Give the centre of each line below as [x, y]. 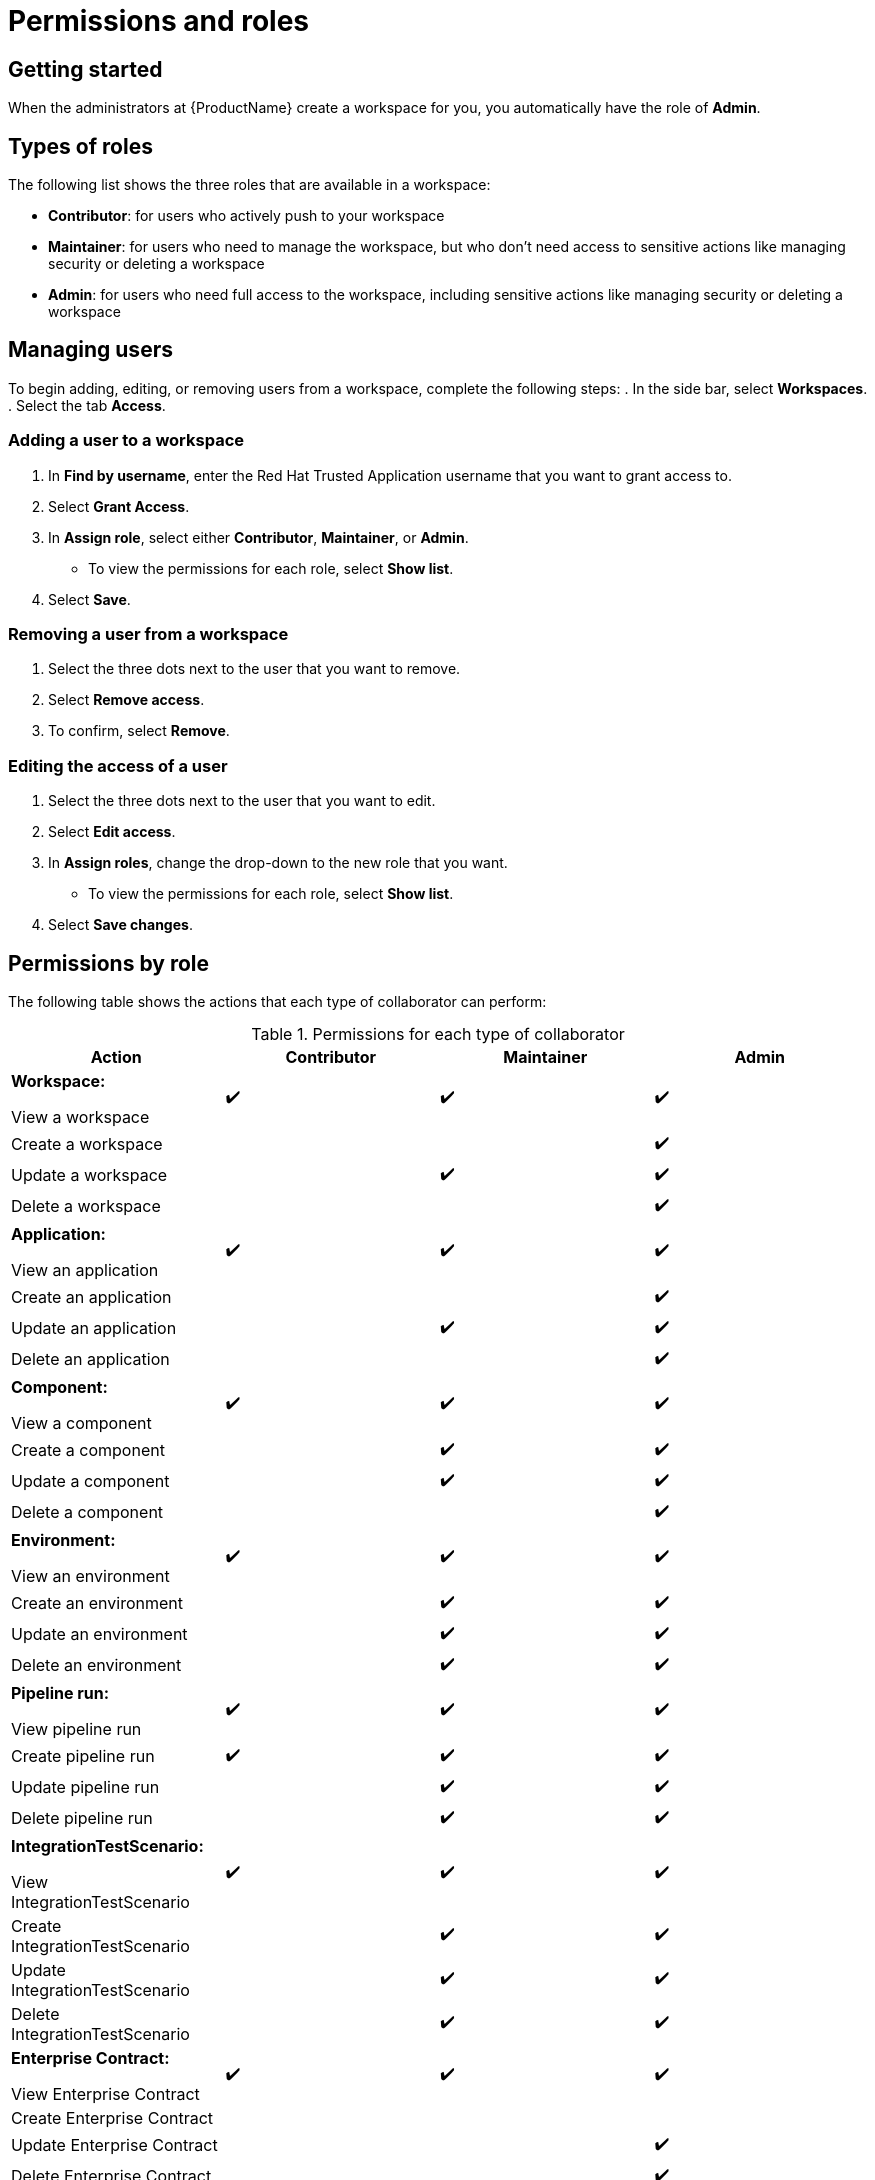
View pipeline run [76, 1728]
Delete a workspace [86, 1206]
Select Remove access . [126, 700]
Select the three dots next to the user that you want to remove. [254, 669]
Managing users [90, 350]
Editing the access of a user [118, 765]
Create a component [88, 1450]
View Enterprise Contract [105, 2093]
